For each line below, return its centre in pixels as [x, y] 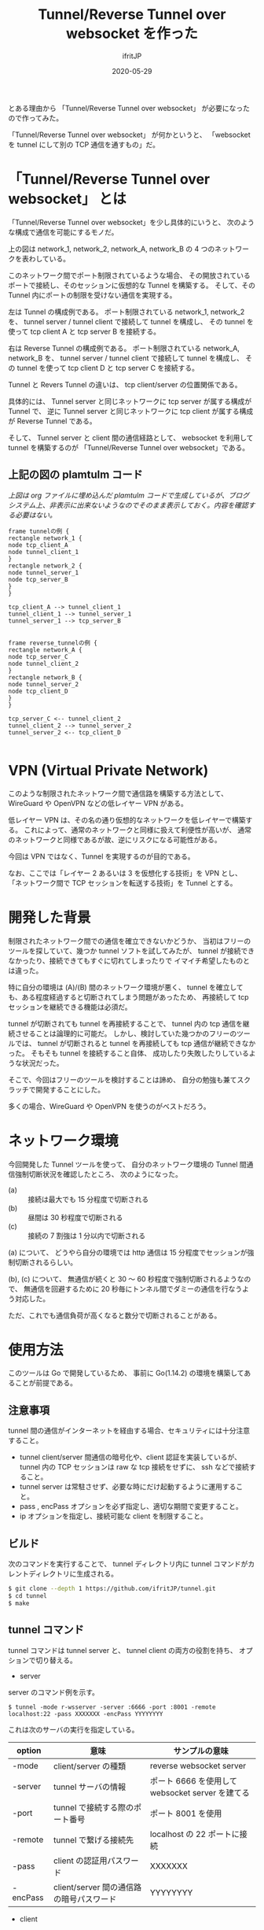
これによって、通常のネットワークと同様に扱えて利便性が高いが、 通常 [137, 830]
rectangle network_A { [45, 650]
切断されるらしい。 [46, 1262]
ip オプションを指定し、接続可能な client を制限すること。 [114, 1516]
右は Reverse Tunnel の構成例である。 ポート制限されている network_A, [124, 348]
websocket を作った [132, 34]
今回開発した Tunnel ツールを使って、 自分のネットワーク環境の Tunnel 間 [128, 1164]
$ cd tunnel [27, 1595]
